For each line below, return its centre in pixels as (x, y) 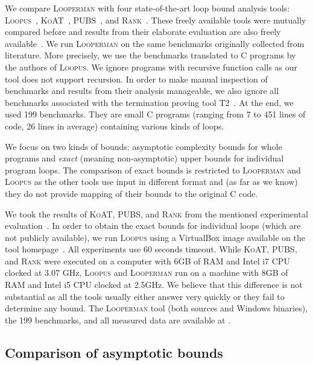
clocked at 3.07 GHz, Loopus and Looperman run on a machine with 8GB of (147, 273)
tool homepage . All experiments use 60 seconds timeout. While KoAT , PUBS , (151, 249)
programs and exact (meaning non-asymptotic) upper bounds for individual (144, 158)
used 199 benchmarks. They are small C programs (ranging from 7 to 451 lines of (155, 114)
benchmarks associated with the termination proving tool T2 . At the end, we (149, 102)
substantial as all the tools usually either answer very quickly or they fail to (145, 296)
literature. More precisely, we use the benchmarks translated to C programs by (150, 55)
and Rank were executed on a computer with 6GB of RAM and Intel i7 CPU (147, 260)
